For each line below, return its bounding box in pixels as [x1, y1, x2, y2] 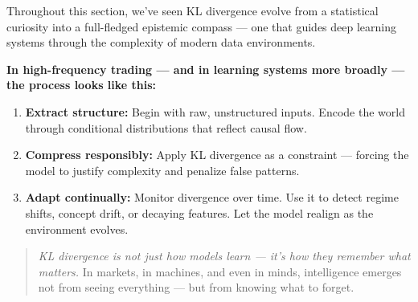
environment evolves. [25, 220, 129, 237]
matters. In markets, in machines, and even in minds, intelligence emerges [38, 263, 402, 280]
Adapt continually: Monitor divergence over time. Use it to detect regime [25, 189, 399, 206]
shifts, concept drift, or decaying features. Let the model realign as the [25, 204, 374, 221]
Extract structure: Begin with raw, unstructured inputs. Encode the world [25, 103, 405, 120]
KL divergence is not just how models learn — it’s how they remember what [38, 247, 411, 264]
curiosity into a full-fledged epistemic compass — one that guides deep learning [6, 18, 397, 35]
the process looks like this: [6, 76, 157, 93]
